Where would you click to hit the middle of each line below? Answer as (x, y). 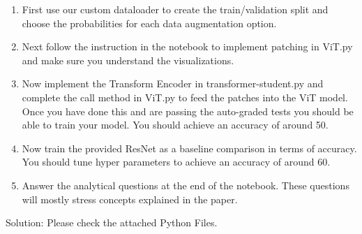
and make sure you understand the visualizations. (128, 60)
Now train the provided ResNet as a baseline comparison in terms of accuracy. (189, 148)
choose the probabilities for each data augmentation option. (149, 23)
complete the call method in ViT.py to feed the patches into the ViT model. (185, 97)
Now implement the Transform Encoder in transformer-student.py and (173, 83)
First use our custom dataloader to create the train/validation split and (175, 9)
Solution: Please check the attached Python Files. (112, 222)
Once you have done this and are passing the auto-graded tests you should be (188, 111)
